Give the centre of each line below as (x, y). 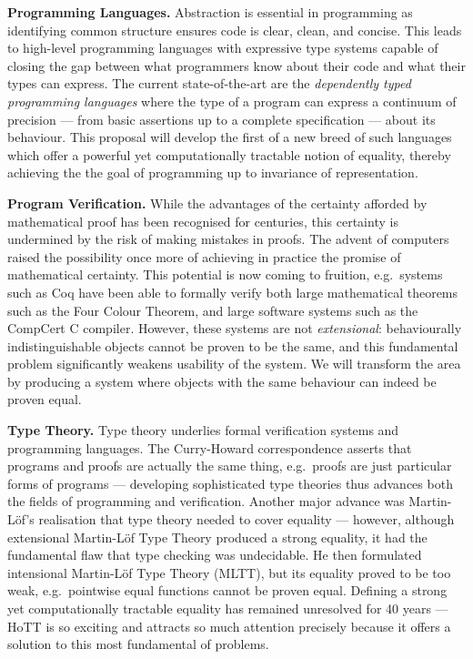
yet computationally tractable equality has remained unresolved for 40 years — (228, 608)
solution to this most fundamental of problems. (138, 644)
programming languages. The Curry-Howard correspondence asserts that (210, 447)
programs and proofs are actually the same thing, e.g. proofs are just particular (230, 466)
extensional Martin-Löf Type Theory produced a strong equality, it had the (217, 537)
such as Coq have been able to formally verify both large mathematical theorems (233, 292)
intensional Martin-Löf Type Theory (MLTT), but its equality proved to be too (229, 572)
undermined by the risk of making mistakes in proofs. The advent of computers (228, 239)
